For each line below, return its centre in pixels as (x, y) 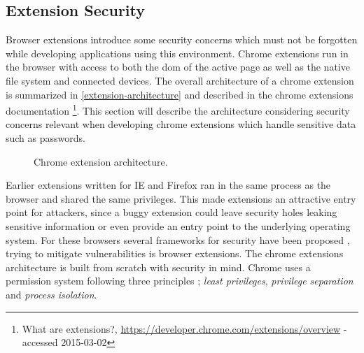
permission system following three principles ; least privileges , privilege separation (180, 281)
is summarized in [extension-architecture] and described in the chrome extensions (180, 94)
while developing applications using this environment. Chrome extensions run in (177, 53)
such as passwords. (45, 138)
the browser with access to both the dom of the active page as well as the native (178, 67)
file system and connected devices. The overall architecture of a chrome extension (180, 80)
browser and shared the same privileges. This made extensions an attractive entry (181, 198)
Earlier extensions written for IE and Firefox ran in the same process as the (168, 185)
